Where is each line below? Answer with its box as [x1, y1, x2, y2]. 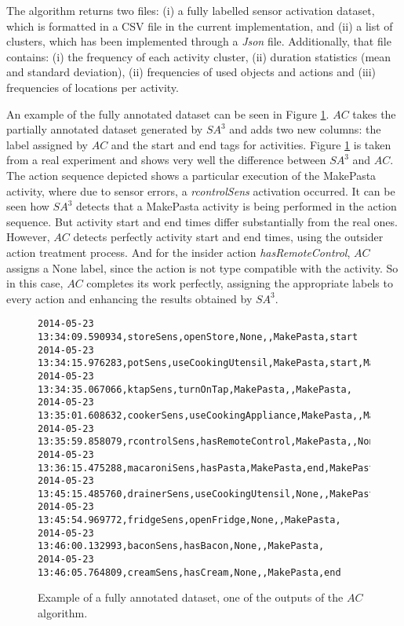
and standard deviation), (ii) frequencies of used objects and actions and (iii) [6, 64, 377, 80]
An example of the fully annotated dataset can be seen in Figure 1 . [6, 105, 329, 122]
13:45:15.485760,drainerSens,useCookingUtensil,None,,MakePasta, [38, 488, 386, 500]
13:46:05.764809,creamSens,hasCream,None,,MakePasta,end [38, 566, 341, 578]
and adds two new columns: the [229, 121, 381, 137]
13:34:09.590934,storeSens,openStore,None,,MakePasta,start [38, 331, 359, 342]
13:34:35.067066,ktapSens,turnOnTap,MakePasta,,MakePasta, [38, 383, 352, 395]
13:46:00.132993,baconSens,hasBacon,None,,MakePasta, [38, 540, 325, 552]
